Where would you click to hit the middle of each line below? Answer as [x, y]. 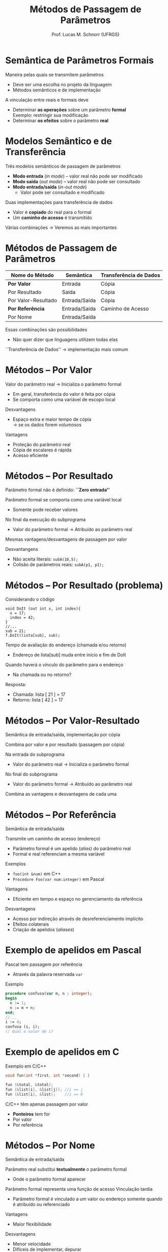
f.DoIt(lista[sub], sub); [33, 636]
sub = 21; [16, 631]
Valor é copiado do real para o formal [52, 212]
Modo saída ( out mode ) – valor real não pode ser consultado [76, 181]
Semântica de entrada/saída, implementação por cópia [63, 735]
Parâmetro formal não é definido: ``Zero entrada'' [58, 490]
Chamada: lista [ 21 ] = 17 [39, 694]
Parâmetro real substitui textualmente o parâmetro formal [66, 1169]
